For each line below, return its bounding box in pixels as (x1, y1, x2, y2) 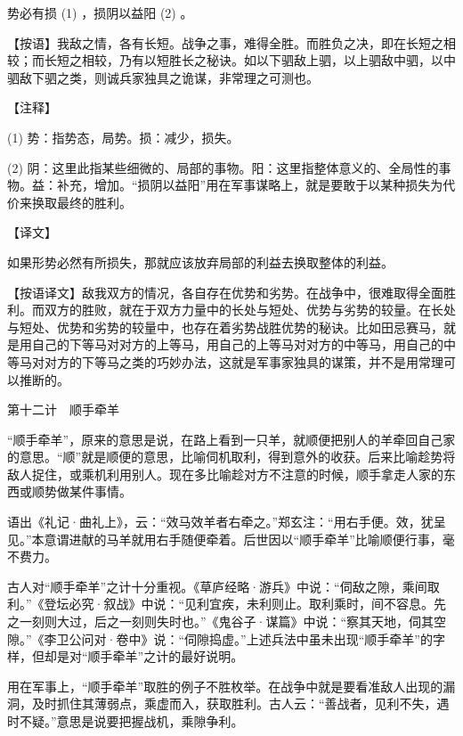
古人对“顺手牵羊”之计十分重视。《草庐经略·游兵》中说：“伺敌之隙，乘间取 (7, 577, 440, 595)
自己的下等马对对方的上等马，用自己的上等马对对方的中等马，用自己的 (31, 335, 443, 354)
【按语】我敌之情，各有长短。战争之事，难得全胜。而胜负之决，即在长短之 (7, 33, 443, 52)
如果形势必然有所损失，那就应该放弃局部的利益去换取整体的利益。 (7, 252, 394, 271)
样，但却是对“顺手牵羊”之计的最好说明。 (7, 647, 244, 666)
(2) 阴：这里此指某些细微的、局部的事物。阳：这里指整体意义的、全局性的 (7, 158, 439, 176)
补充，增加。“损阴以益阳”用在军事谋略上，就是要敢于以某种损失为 (56, 176, 443, 194)
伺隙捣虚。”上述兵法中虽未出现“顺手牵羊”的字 (184, 629, 445, 648)
